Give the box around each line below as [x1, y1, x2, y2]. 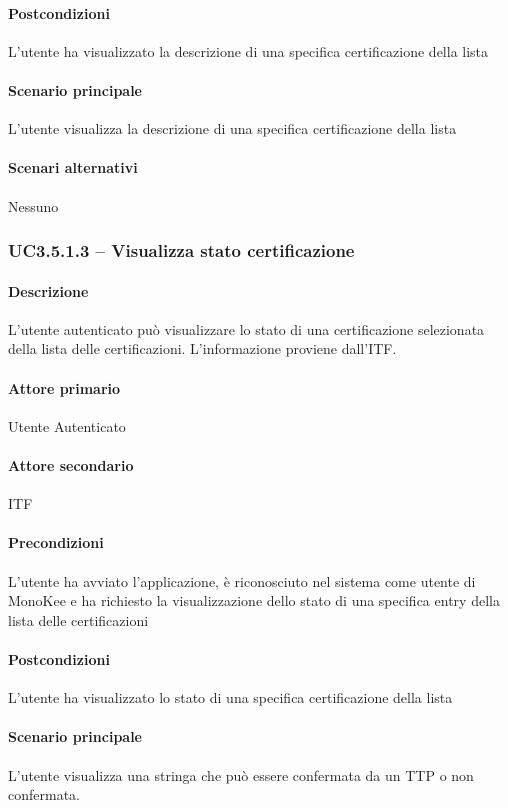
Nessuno [8, 195, 59, 216]
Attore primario [8, 377, 121, 398]
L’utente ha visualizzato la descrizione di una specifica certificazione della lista [8, 40, 489, 61]
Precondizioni [8, 532, 104, 553]
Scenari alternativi [8, 157, 138, 178]
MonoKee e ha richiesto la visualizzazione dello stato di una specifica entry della [8, 590, 500, 611]
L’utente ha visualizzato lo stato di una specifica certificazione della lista [8, 687, 453, 708]
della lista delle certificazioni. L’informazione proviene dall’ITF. [8, 338, 397, 359]
